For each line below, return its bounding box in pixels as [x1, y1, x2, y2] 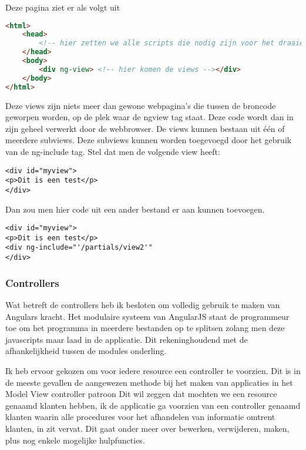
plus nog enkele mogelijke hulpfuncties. [5, 434, 145, 446]
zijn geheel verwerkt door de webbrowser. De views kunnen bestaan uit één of [5, 122, 285, 134]
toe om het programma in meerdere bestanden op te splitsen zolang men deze [5, 322, 285, 334]
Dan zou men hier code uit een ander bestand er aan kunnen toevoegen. [5, 203, 265, 215]
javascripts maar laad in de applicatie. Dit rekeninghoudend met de [5, 333, 248, 345]
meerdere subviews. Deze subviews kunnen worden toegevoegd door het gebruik [5, 134, 292, 146]
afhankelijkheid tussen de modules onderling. [5, 345, 167, 357]
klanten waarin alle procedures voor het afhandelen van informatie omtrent [5, 411, 275, 423]
